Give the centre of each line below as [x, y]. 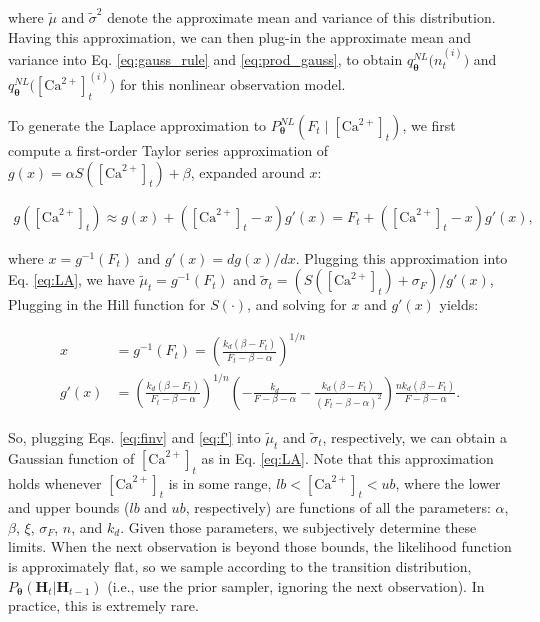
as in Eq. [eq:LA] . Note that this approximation [347, 457]
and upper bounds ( [69, 507]
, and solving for [297, 304]
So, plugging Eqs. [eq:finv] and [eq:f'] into [134, 436]
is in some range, [220, 482]
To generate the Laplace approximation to [137, 125]
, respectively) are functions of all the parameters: [338, 507]
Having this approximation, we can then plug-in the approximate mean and [239, 36]
